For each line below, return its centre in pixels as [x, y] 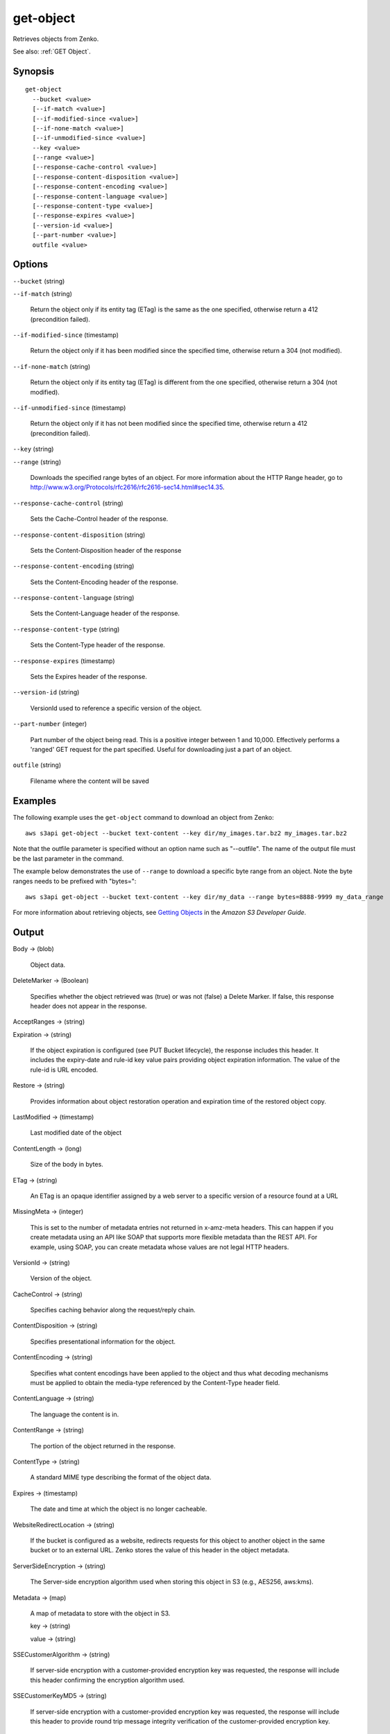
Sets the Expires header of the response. [88, 677]
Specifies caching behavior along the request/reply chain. [113, 1310]
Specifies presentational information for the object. [103, 1341]
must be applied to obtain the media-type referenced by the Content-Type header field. [155, 1383]
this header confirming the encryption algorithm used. [108, 1680]
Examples [35, 801]
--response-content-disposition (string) [79, 535]
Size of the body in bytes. [67, 1165]
